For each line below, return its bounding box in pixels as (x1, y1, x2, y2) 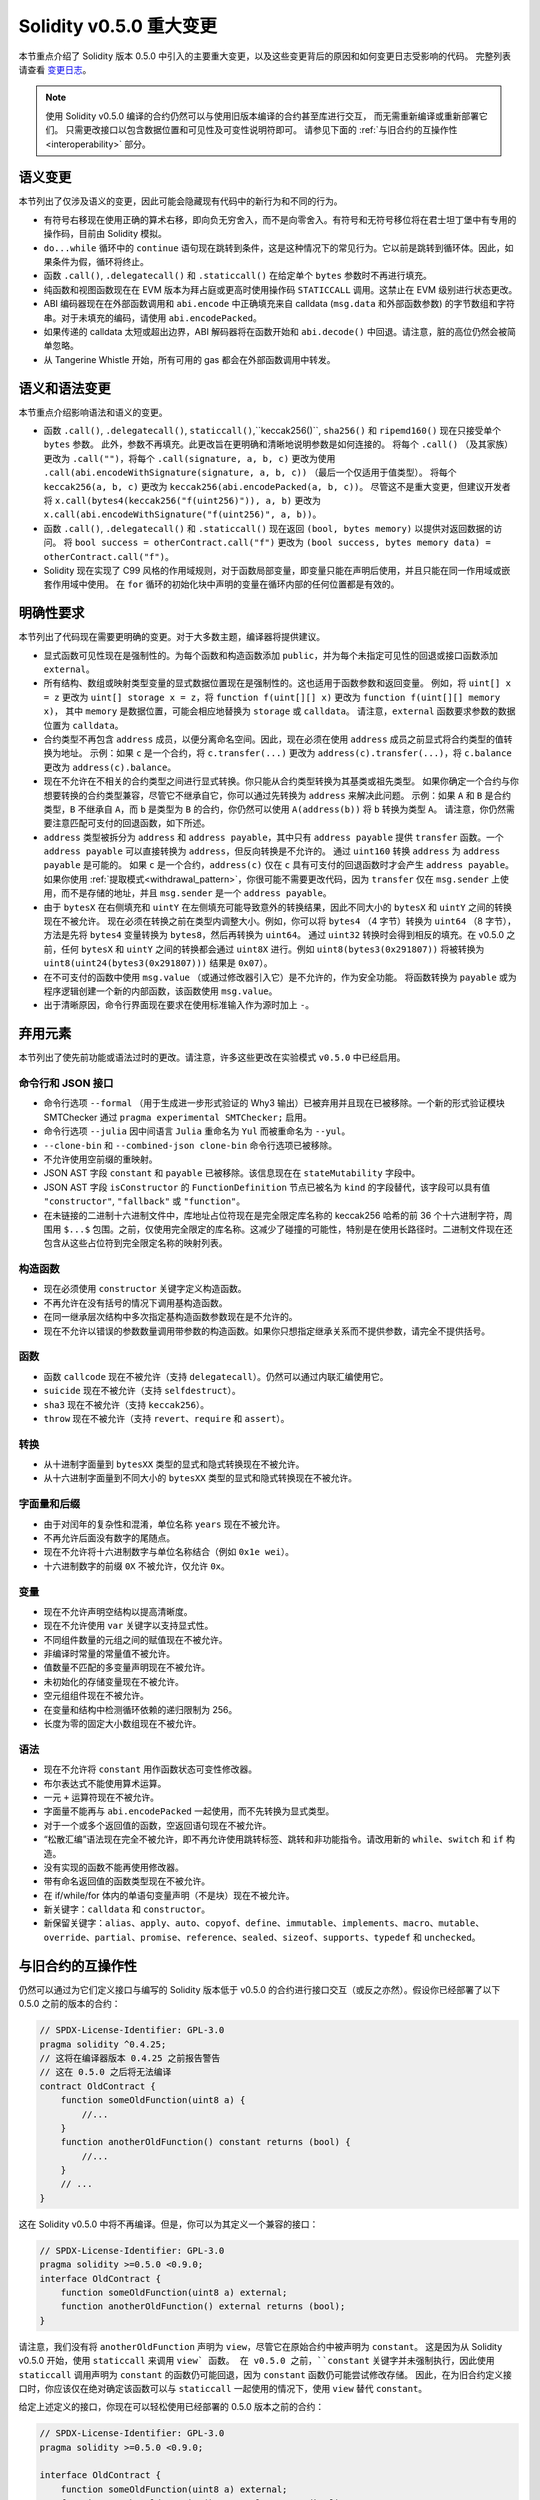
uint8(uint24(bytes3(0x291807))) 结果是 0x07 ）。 (43, 957, 273, 969)
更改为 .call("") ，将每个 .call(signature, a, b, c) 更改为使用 (43, 452, 336, 464)
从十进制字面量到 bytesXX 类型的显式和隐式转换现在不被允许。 (43, 1458, 305, 1470)
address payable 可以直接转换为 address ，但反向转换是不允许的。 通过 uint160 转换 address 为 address (43, 845, 500, 857)
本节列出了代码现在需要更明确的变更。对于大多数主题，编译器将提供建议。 (18, 631, 325, 643)
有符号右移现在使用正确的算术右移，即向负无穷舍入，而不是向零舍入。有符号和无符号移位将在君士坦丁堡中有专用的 (43, 213, 517, 225)
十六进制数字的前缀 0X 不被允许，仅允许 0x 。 (43, 1560, 230, 1572)
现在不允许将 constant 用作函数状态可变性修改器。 (43, 1763, 258, 1775)
